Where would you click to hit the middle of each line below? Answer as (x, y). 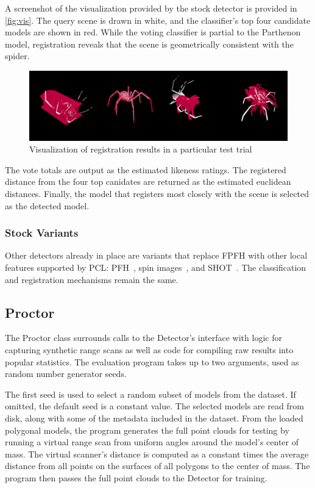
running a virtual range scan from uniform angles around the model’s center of (152, 442)
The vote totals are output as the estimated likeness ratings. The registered (146, 169)
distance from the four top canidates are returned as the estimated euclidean (148, 181)
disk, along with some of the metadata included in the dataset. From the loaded (154, 418)
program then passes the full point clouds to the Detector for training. (136, 477)
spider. (17, 56)
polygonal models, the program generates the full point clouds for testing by (147, 430)
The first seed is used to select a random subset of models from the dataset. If (150, 394)
